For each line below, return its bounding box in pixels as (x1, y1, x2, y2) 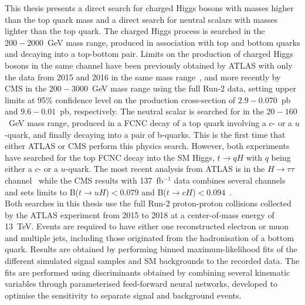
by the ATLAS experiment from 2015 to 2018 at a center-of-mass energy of (5, 208, 274, 221)
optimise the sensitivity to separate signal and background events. (5, 289, 242, 301)
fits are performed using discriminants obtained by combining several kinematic (5, 266, 290, 278)
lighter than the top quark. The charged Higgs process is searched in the (5, 25, 265, 37)
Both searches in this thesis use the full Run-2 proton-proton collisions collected (5, 197, 292, 209)
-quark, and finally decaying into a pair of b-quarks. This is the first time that (5, 128, 286, 140)
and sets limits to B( (5, 185, 79, 198)
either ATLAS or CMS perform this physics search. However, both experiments (5, 140, 290, 152)
